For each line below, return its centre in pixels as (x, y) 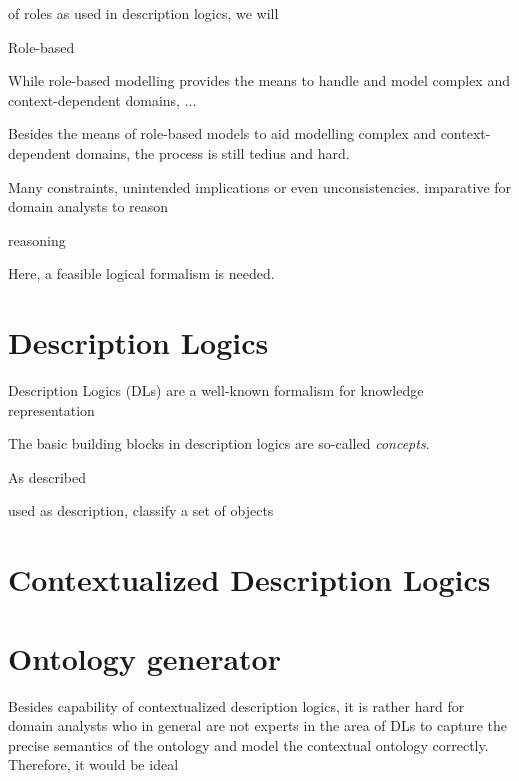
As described (47, 476)
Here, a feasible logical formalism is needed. (141, 273)
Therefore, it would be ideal (93, 764)
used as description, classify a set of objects (141, 510)
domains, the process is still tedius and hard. (212, 152)
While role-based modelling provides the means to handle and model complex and (259, 80)
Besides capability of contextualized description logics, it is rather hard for (236, 705)
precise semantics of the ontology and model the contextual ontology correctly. (248, 744)
